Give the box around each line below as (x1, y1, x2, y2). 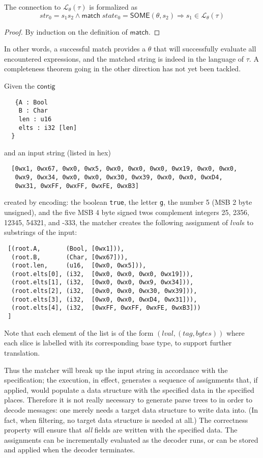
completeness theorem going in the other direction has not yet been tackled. (4, 63, 241, 74)
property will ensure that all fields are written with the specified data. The (4, 424, 238, 435)
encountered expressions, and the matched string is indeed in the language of (4, 53, 244, 64)
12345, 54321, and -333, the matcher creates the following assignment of (4, 217, 228, 227)
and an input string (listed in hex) (4, 147, 111, 157)
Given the (4, 80, 35, 91)
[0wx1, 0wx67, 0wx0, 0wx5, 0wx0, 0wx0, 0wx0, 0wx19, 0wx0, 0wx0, (11, 165, 238, 173)
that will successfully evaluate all (154, 43, 256, 54)
